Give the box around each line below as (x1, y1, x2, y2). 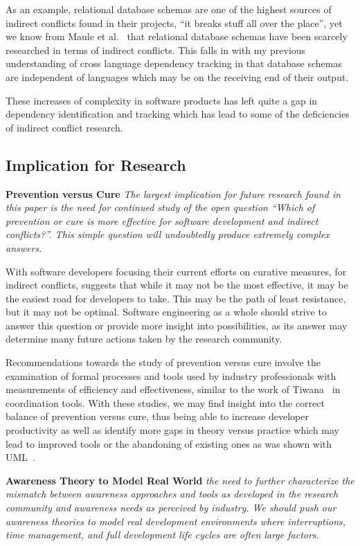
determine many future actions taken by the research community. (6, 331, 282, 346)
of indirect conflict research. (6, 120, 123, 134)
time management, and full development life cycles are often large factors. (6, 527, 319, 542)
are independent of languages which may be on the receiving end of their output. (6, 69, 349, 84)
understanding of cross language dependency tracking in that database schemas (6, 56, 342, 71)
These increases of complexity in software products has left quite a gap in (6, 93, 318, 107)
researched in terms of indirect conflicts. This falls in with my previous (6, 42, 306, 57)
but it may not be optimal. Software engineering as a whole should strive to (6, 304, 327, 319)
